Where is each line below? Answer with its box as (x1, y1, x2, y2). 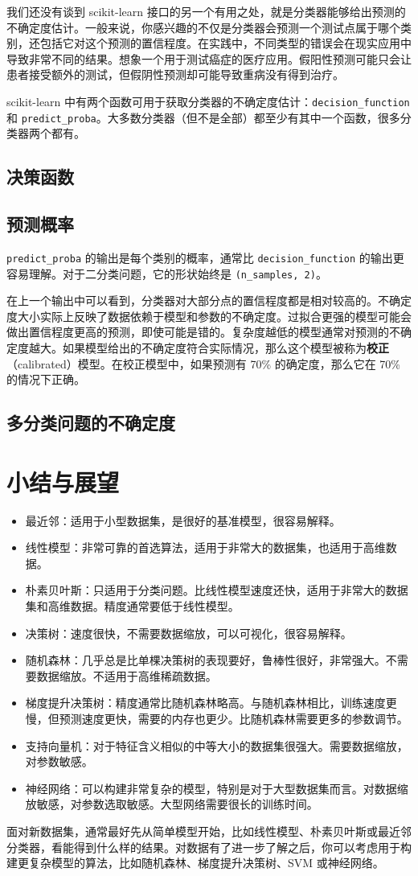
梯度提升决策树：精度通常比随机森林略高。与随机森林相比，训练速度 (25, 694, 386, 711)
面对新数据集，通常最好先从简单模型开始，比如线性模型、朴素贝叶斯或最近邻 (6, 822, 412, 839)
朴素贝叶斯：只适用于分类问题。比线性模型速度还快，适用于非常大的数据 (25, 582, 408, 598)
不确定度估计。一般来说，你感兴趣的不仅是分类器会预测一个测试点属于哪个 (6, 19, 400, 35)
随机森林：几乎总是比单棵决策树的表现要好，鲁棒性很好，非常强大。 (25, 652, 386, 668)
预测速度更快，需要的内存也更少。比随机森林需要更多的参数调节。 (59, 709, 408, 726)
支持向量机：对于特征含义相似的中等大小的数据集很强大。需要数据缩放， (25, 737, 408, 754)
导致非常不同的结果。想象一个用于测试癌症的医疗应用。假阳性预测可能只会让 (6, 50, 412, 67)
